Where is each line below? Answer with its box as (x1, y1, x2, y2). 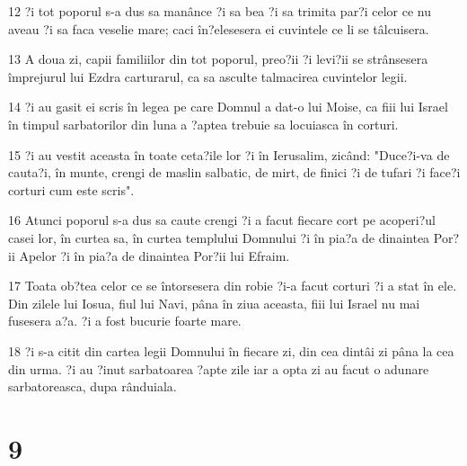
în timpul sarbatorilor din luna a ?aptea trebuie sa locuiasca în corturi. (8, 114, 399, 133)
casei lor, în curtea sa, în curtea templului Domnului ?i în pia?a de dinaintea (8, 228, 430, 246)
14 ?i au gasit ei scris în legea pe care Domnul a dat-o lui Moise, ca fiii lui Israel (8, 97, 448, 116)
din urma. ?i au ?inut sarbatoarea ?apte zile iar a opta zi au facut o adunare (8, 359, 429, 378)
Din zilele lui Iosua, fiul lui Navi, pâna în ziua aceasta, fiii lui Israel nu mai (8, 293, 420, 312)
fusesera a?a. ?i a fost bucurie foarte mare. (8, 311, 242, 330)
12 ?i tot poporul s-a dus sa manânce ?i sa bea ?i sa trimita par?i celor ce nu (8, 2, 432, 20)
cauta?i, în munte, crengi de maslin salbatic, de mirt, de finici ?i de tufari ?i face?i (8, 163, 461, 182)
